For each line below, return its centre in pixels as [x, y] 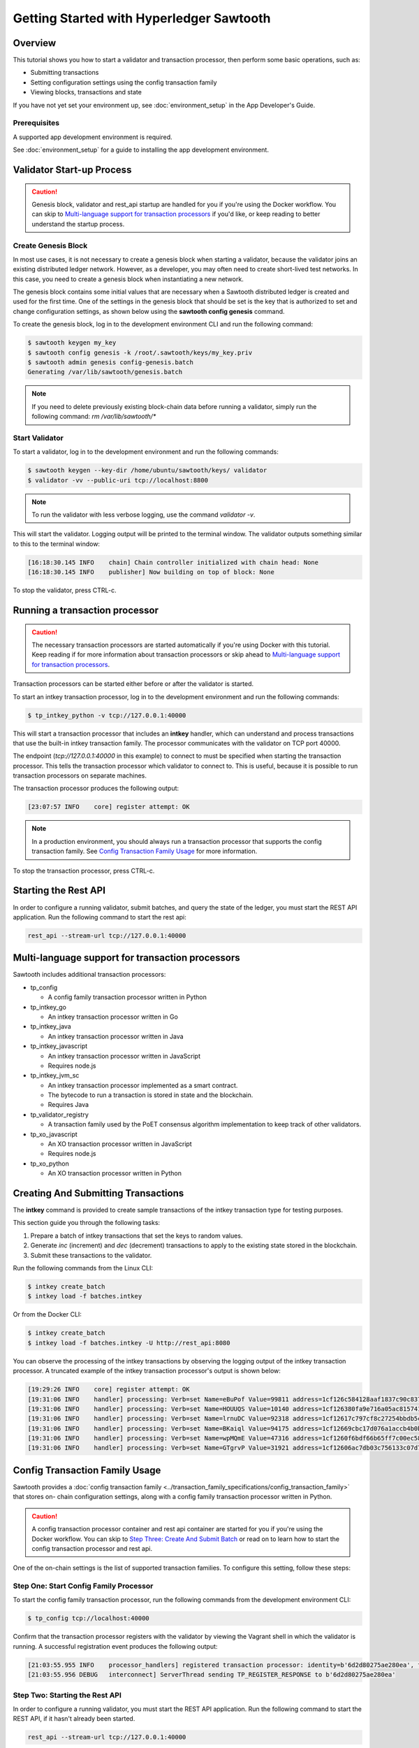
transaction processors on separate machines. [80, 775]
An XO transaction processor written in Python [115, 1173]
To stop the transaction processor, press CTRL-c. [84, 871]
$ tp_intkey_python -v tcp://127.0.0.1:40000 [107, 715]
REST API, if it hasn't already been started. [74, 1719]
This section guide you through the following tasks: [87, 1223]
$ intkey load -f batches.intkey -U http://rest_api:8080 [129, 1343]
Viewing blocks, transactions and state [86, 92]
